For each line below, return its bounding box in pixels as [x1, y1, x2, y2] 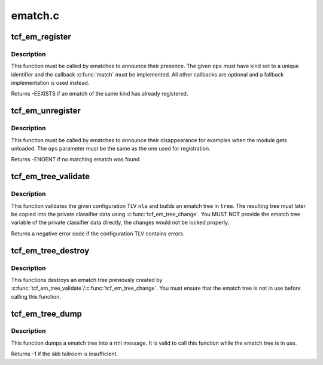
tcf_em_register [11, 32, 72, 42]
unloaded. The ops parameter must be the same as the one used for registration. [11, 145, 211, 152]
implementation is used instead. [11, 79, 90, 87]
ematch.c [11, 9, 60, 22]
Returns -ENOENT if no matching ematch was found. [11, 156, 142, 163]
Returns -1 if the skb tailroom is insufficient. [11, 350, 118, 358]
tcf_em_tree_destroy [11, 246, 90, 256]
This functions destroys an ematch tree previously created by [11, 276, 163, 283]
